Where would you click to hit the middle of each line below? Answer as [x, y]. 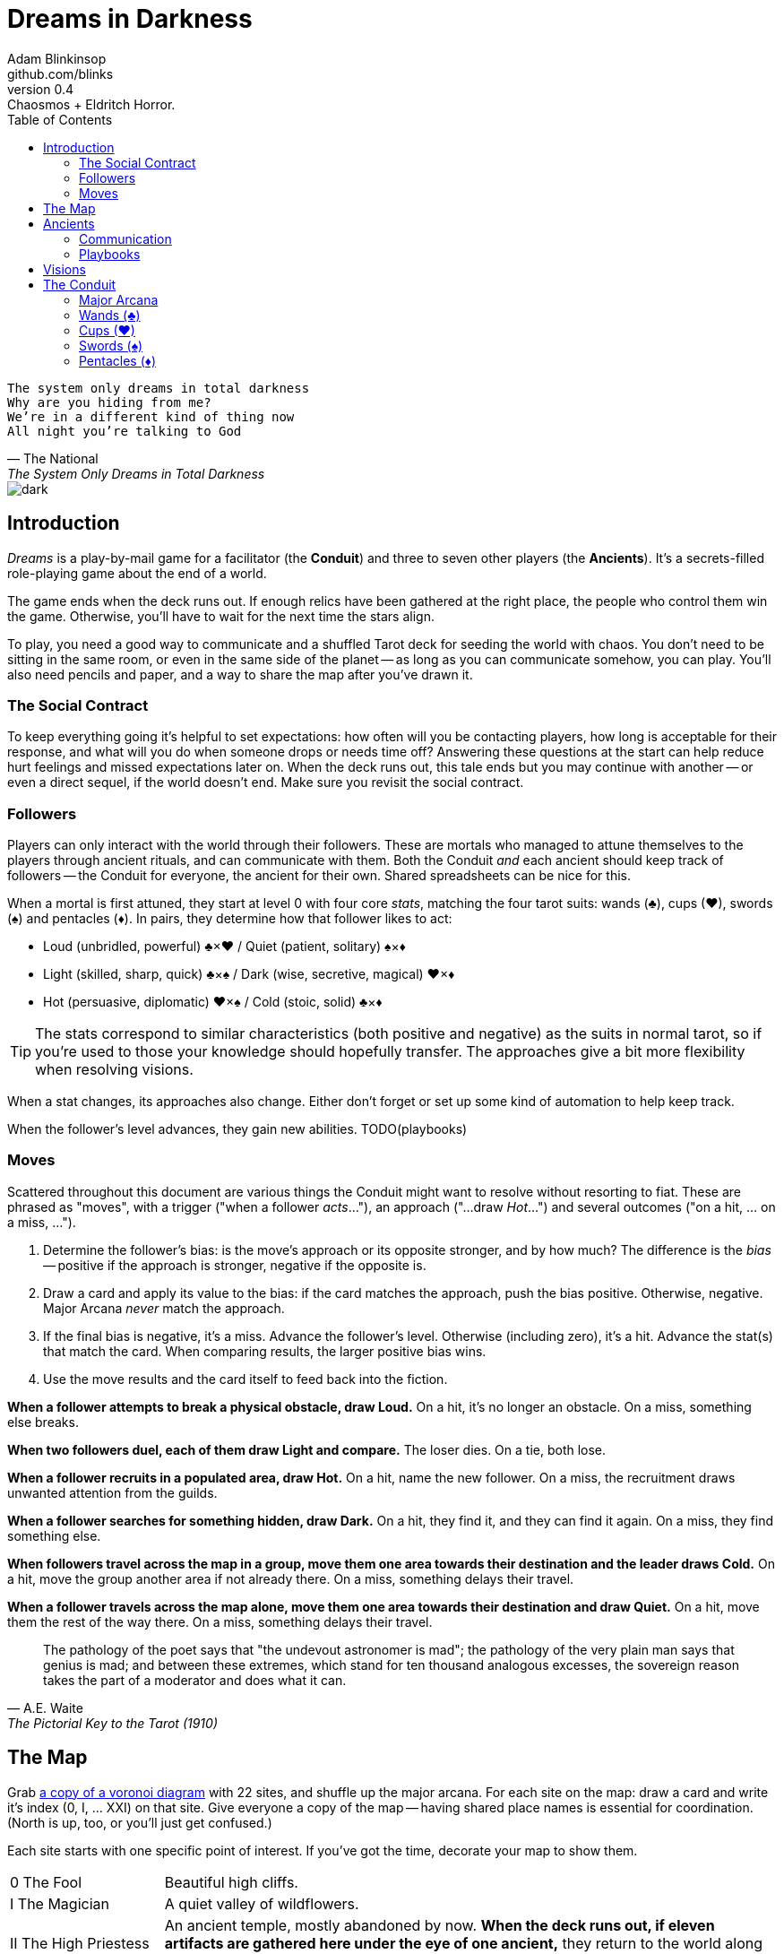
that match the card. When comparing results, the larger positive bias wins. [265, 1351]
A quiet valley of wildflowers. [262, 1903]
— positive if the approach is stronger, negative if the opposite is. [235, 1265]
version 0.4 [40, 89]
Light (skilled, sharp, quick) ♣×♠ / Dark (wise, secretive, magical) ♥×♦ [249, 974]
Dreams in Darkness [130, 19]
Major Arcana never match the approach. [164, 1308]
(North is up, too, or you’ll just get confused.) [140, 1822]
